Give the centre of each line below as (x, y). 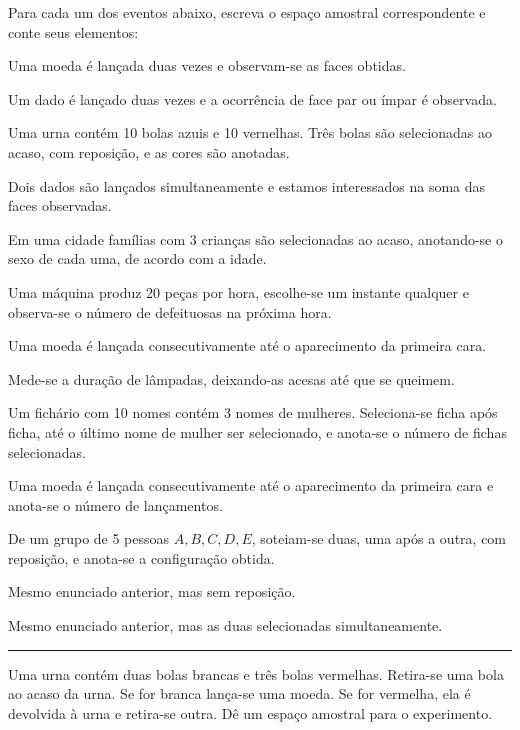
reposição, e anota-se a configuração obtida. (141, 557)
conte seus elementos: (73, 31)
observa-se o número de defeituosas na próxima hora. (170, 311)
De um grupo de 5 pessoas (89, 538)
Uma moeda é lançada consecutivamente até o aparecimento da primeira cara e (251, 485)
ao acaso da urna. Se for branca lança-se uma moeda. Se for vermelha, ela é (239, 693)
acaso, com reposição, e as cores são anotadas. (149, 151)
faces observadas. (60, 205)
